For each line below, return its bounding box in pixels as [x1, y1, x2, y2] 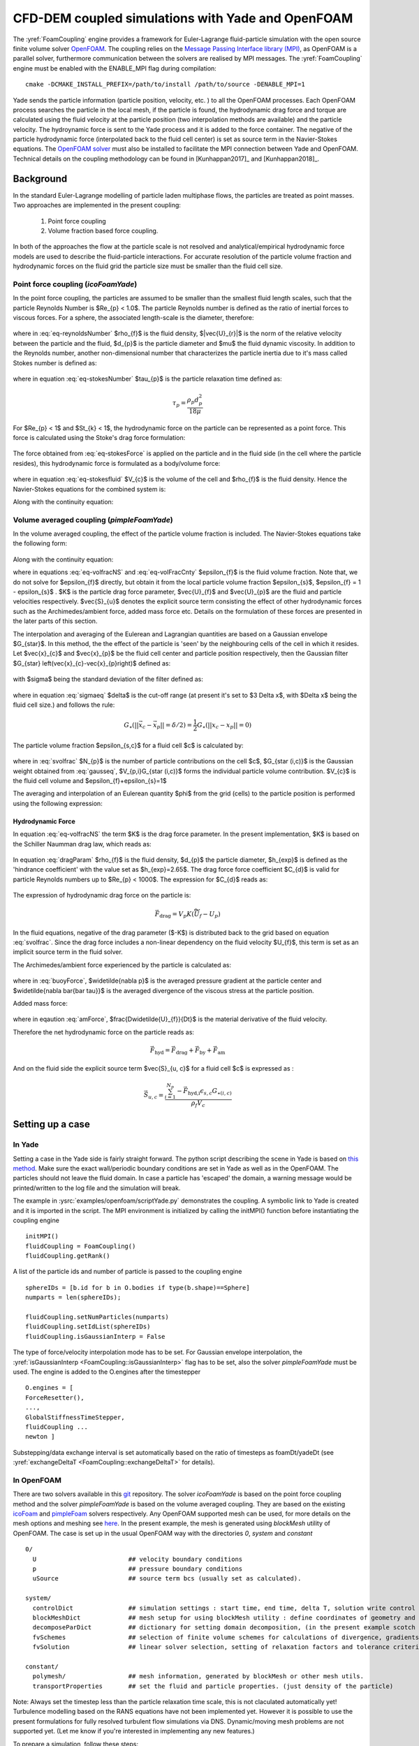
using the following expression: [13, 799, 103, 807]
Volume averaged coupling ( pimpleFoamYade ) [13, 515, 174, 524]
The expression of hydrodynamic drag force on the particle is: [13, 891, 191, 900]
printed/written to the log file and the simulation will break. [13, 1184, 181, 1192]
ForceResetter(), [25, 1393, 84, 1402]
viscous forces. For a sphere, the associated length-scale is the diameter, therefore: [13, 314, 254, 322]
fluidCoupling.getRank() [25, 1252, 110, 1260]
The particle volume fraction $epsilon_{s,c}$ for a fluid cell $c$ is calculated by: [13, 741, 244, 749]
